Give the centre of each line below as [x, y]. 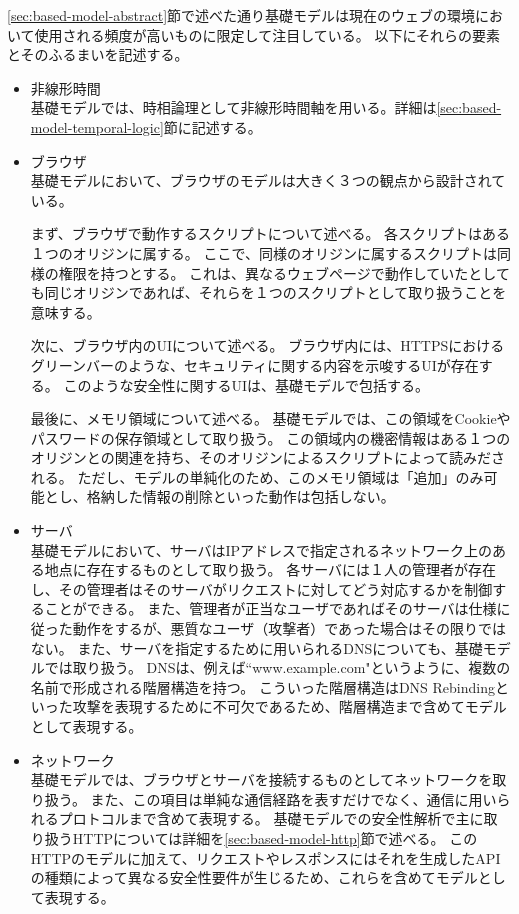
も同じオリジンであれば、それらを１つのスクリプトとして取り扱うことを [268, 292]
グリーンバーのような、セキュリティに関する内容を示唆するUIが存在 [254, 364]
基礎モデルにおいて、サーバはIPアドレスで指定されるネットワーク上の [261, 549]
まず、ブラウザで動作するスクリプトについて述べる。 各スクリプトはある [270, 233]
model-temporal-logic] [97, 126]
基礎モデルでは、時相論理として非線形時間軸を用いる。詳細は [233, 107]
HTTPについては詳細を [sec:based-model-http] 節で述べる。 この [275, 837]
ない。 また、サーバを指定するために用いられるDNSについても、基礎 [256, 647]
